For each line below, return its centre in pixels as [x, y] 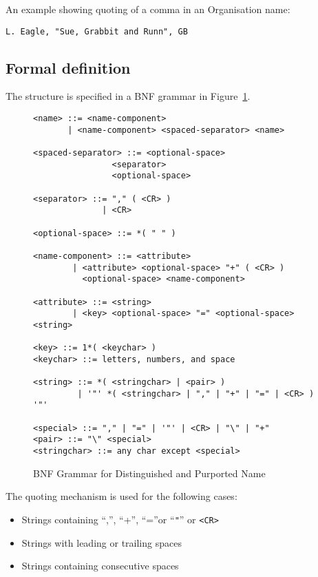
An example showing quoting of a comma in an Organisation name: [148, 9]
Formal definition [68, 67]
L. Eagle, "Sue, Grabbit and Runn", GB [97, 31]
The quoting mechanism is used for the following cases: [121, 496]
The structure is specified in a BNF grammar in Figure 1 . [128, 96]
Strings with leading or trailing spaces [102, 542]
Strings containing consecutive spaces [100, 566]
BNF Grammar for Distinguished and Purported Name [149, 473]
